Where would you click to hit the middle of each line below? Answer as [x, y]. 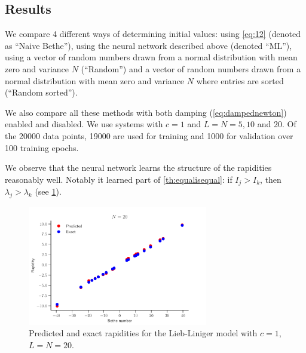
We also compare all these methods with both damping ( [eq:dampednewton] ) [146, 112]
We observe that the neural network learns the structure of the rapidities [138, 168]
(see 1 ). [48, 191]
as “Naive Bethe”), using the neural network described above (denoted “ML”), [149, 45]
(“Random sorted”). [41, 92]
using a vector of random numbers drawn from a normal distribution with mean [151, 57]
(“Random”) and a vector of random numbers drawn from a [191, 68]
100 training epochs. [42, 147]
